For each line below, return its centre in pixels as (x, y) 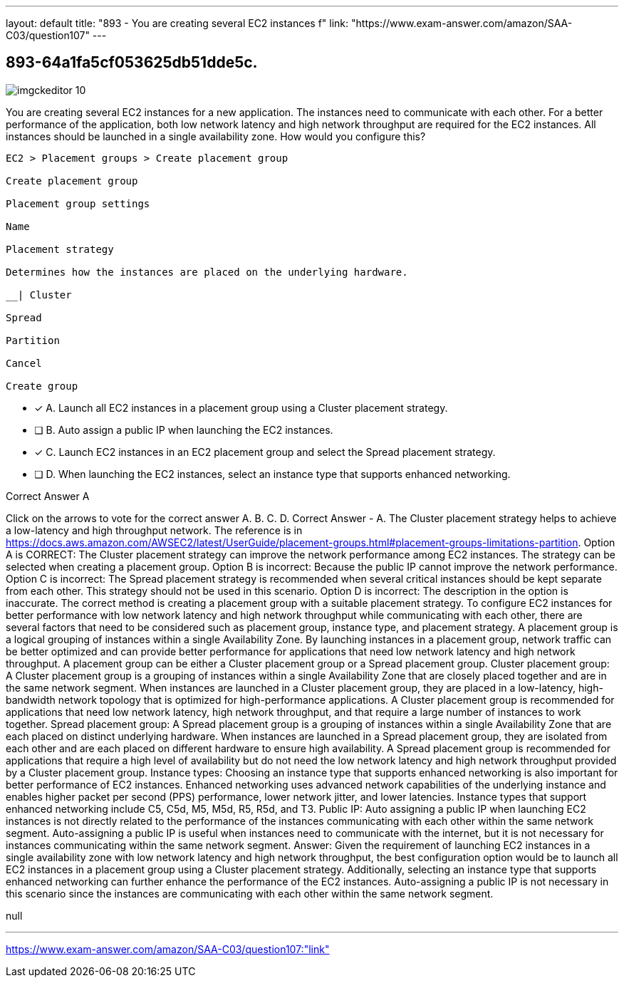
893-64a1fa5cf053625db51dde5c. (132, 63)
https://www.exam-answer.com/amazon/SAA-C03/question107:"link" (168, 949)
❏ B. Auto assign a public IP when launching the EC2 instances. (184, 430)
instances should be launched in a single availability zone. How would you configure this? (216, 136)
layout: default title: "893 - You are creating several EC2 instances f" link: (177, 23)
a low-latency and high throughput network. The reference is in (154, 530)
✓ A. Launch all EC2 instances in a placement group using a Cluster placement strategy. (241, 407)
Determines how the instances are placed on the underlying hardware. (207, 272)
